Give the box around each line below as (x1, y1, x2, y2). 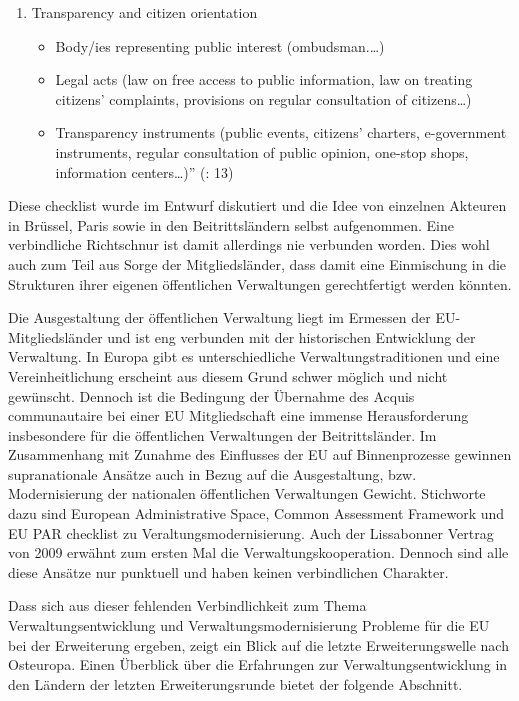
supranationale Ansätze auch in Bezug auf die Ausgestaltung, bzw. (8, 463, 417, 484)
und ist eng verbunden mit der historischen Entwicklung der (107, 326, 476, 347)
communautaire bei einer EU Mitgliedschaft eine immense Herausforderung (8, 405, 469, 426)
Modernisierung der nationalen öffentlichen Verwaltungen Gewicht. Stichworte (8, 483, 486, 504)
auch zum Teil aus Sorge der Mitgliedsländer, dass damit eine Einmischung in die (8, 253, 507, 274)
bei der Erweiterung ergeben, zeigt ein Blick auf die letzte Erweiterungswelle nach (8, 634, 509, 655)
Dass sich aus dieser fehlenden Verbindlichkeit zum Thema (8, 595, 367, 616)
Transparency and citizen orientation (31, 2, 258, 22)
